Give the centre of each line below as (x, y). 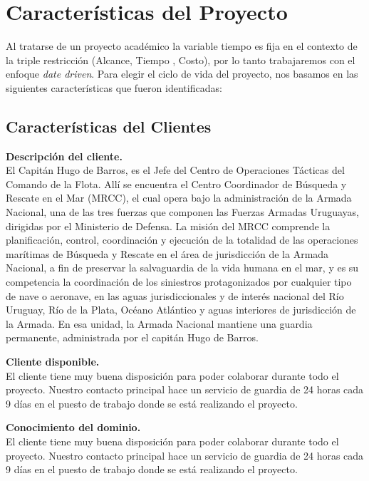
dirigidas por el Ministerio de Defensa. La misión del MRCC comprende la (168, 226)
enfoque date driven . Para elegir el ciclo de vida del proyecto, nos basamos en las (182, 74)
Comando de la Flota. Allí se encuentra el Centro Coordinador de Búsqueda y (176, 183)
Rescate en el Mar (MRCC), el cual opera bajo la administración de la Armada (179, 198)
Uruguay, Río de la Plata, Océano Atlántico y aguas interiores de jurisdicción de (181, 310)
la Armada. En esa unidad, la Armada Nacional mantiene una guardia (159, 323)
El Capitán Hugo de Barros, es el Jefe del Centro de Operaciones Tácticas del (175, 170)
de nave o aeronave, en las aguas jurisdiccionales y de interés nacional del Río (175, 295)
